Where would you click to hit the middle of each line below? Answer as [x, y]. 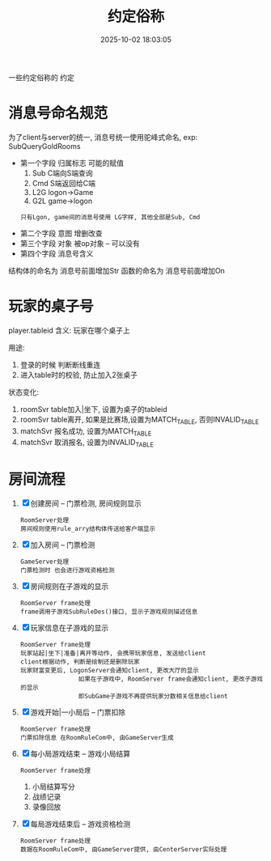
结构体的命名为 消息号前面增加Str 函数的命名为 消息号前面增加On [116, 270]
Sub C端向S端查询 [62, 173]
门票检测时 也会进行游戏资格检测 [67, 570]
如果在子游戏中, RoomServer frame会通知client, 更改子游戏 [170, 679]
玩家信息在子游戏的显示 [70, 628]
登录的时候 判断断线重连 [60, 364]
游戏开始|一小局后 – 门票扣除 [78, 712]
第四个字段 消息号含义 [57, 253]
